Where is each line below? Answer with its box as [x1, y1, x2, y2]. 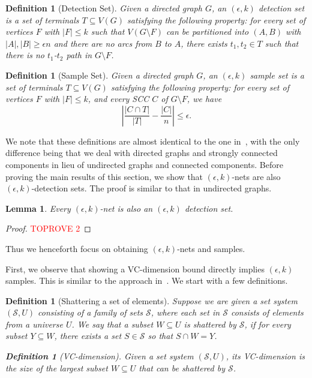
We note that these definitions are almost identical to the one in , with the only [5, 134, 300, 147]
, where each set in [151, 306, 220, 319]
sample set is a [250, 68, 304, 81]
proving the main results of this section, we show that [5, 170, 203, 182]
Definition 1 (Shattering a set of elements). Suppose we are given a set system [5, 294, 298, 307]
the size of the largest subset [5, 361, 108, 374]
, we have [187, 92, 222, 105]
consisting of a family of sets [38, 306, 143, 319]
